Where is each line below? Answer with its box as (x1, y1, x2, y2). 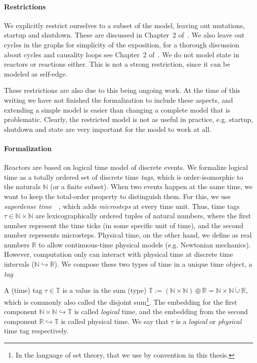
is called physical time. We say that (61, 316, 169, 326)
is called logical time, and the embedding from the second (74, 306, 248, 317)
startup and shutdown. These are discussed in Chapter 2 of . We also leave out (4, 30, 245, 40)
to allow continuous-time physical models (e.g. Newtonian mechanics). (39, 239, 251, 249)
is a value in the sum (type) (62, 285, 147, 295)
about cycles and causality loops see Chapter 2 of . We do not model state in (4, 49, 240, 59)
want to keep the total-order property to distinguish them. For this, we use (4, 191, 231, 201)
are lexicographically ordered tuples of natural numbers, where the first (35, 210, 251, 221)
